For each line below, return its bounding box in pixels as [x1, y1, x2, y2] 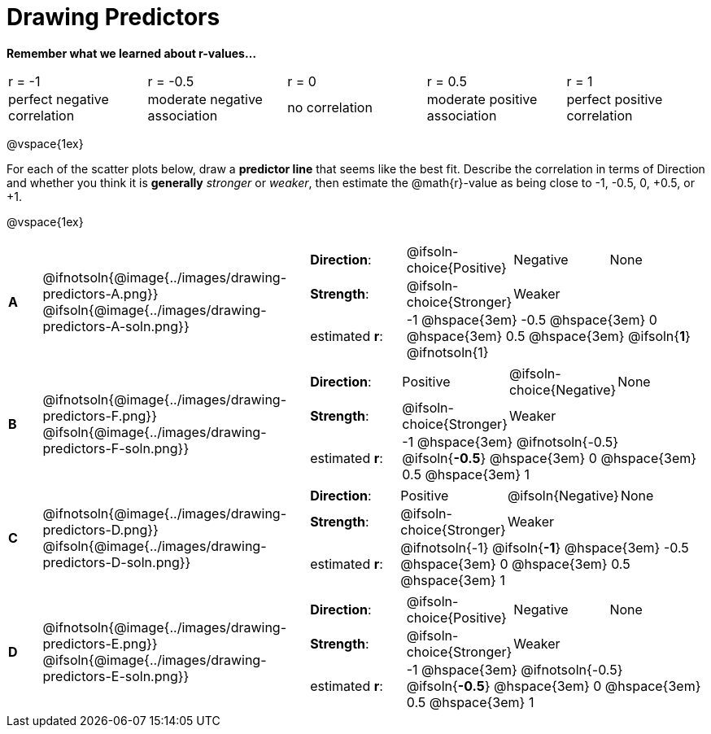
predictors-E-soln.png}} [42, 667, 190, 684]
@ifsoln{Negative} [507, 487, 619, 504]
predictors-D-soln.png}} [42, 553, 191, 570]
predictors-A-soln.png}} [42, 317, 190, 334]
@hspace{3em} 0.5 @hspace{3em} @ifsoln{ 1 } [406, 327, 691, 344]
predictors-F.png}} [42, 407, 157, 424]
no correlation [287, 98, 373, 116]
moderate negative [147, 90, 263, 107]
